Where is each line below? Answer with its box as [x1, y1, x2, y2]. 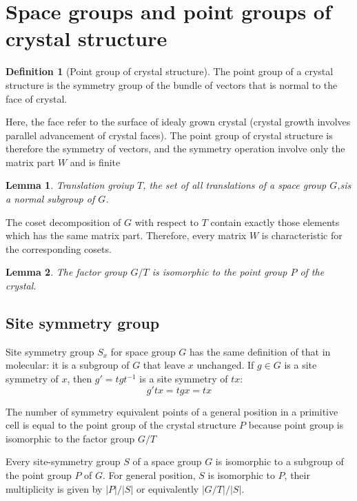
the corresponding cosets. [6, 241, 112, 256]
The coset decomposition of [6, 214, 121, 229]
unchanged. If [196, 358, 254, 372]
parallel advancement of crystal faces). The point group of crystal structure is [6, 127, 333, 142]
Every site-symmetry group [6, 454, 121, 469]
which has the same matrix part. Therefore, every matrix [6, 228, 247, 243]
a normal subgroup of [6, 192, 95, 206]
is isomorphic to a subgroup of [215, 454, 344, 469]
